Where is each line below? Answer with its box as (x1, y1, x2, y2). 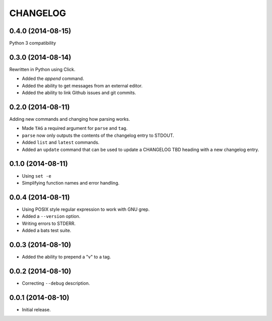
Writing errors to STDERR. (22, 220, 76, 226)
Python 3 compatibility (9, 40, 56, 46)
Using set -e (22, 173, 51, 179)
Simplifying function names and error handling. (22, 180, 120, 186)
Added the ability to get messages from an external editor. (22, 83, 143, 89)
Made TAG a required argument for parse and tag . (22, 125, 128, 131)
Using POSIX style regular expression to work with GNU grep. (22, 206, 150, 212)
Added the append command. (22, 75, 84, 82)
